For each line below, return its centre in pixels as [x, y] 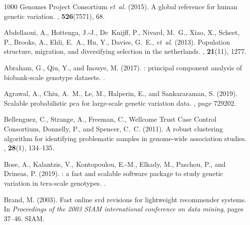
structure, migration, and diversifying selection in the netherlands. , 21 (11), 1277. [125, 51]
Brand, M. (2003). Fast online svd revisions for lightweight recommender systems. [125, 199]
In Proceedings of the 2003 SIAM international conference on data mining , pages [124, 209]
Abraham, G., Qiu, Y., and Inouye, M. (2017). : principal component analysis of [123, 67]
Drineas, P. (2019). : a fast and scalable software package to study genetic [114, 173]
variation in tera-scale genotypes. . [55, 183]
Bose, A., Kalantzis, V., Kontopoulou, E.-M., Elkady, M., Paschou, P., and [115, 164]
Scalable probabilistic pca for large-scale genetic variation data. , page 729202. [120, 103]
